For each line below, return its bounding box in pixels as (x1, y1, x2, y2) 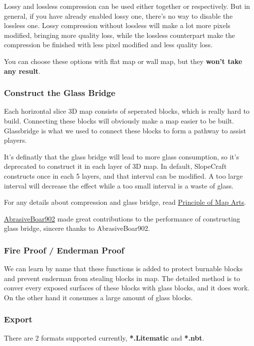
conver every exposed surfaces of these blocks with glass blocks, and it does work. (4, 283, 250, 293)
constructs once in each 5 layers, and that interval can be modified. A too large (4, 170, 243, 181)
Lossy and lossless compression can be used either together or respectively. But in (4, 1, 250, 11)
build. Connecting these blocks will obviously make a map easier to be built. (4, 115, 234, 126)
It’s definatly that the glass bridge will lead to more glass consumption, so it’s (4, 151, 239, 161)
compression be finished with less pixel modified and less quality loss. (4, 39, 213, 50)
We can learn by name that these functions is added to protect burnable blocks (4, 263, 243, 274)
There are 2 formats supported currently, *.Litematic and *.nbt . (4, 332, 204, 343)
